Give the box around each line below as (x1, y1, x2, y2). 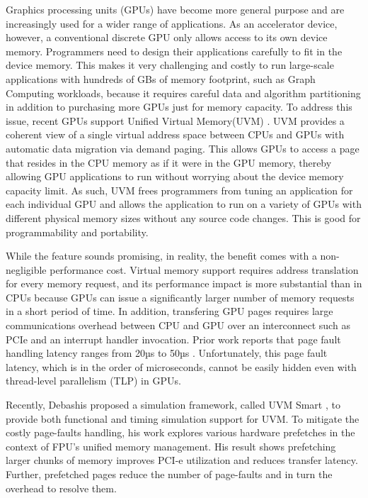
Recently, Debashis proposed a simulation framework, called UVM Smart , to (6, 397, 340, 412)
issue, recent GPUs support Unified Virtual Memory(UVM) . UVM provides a (6, 113, 345, 128)
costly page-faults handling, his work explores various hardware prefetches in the (6, 425, 355, 440)
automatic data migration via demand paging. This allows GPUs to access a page (6, 140, 360, 155)
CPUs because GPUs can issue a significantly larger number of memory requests (6, 289, 355, 304)
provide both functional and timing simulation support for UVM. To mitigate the (6, 411, 360, 426)
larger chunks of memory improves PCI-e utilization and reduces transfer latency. (6, 453, 358, 467)
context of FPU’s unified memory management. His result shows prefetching (6, 438, 336, 453)
